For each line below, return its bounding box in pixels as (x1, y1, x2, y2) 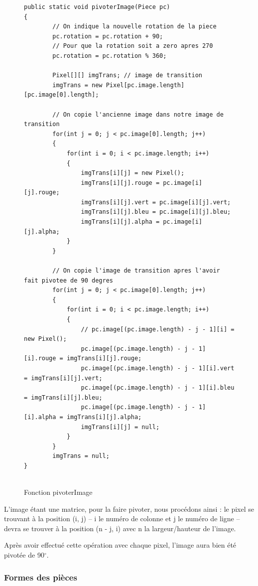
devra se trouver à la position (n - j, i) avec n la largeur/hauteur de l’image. (4, 523, 236, 533)
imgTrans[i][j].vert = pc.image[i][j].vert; (81, 198, 231, 206)
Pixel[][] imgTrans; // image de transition (52, 72, 202, 79)
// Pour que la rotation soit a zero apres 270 (52, 42, 213, 50)
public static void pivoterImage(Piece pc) (24, 3, 170, 10)
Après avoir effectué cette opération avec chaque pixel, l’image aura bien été (4, 540, 237, 550)
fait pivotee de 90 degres (24, 277, 113, 284)
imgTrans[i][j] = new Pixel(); (81, 169, 185, 177)
